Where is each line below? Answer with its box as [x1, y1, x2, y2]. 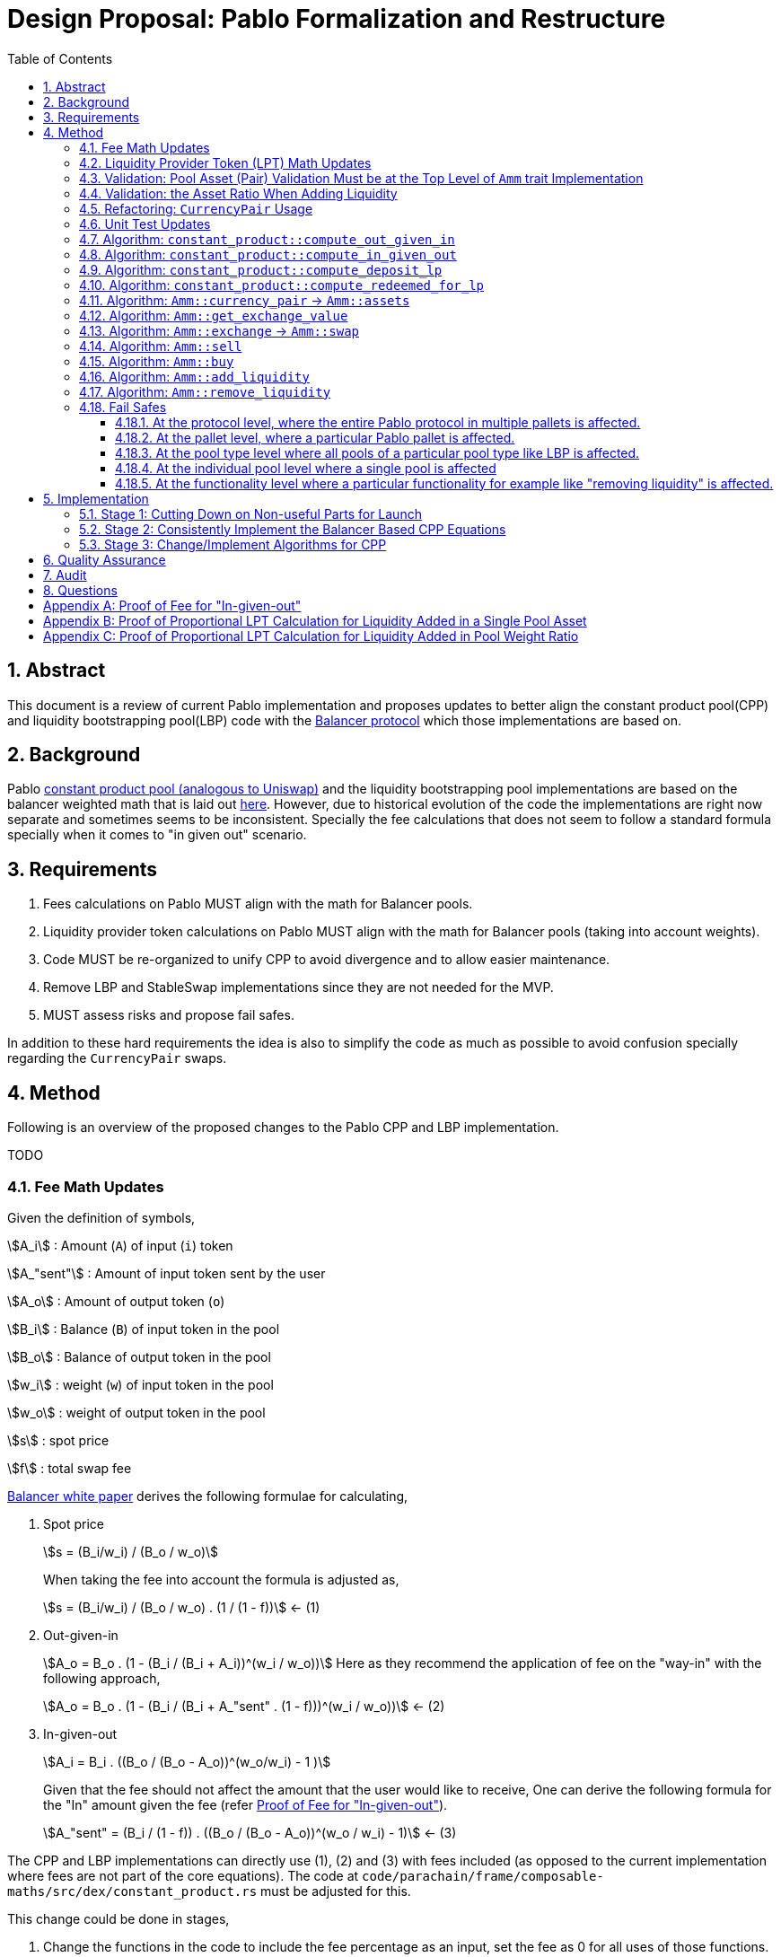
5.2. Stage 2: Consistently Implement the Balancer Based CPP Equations [79, 521, 506, 537]
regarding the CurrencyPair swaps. [7, 1050, 227, 1066]
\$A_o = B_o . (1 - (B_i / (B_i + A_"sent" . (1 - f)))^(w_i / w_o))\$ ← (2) [43, 1698, 445, 1714]
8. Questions [43, 582, 118, 598]
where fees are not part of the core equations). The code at [7, 1867, 359, 1883]
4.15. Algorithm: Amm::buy [79, 353, 234, 369]
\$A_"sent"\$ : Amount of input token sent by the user [7, 1265, 326, 1281]
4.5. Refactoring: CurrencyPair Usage [79, 200, 313, 216]
